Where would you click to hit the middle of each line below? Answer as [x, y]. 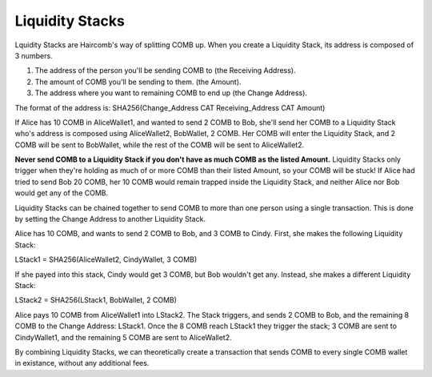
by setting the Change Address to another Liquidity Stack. [110, 219]
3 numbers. [34, 55]
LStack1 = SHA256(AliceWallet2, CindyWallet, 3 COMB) [106, 259]
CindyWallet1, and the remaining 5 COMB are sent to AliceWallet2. [123, 337]
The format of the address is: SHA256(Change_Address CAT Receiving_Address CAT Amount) [170, 107]
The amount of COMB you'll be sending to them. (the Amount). [138, 82]
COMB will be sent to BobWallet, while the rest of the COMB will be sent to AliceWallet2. [159, 145]
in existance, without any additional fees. [82, 363]
